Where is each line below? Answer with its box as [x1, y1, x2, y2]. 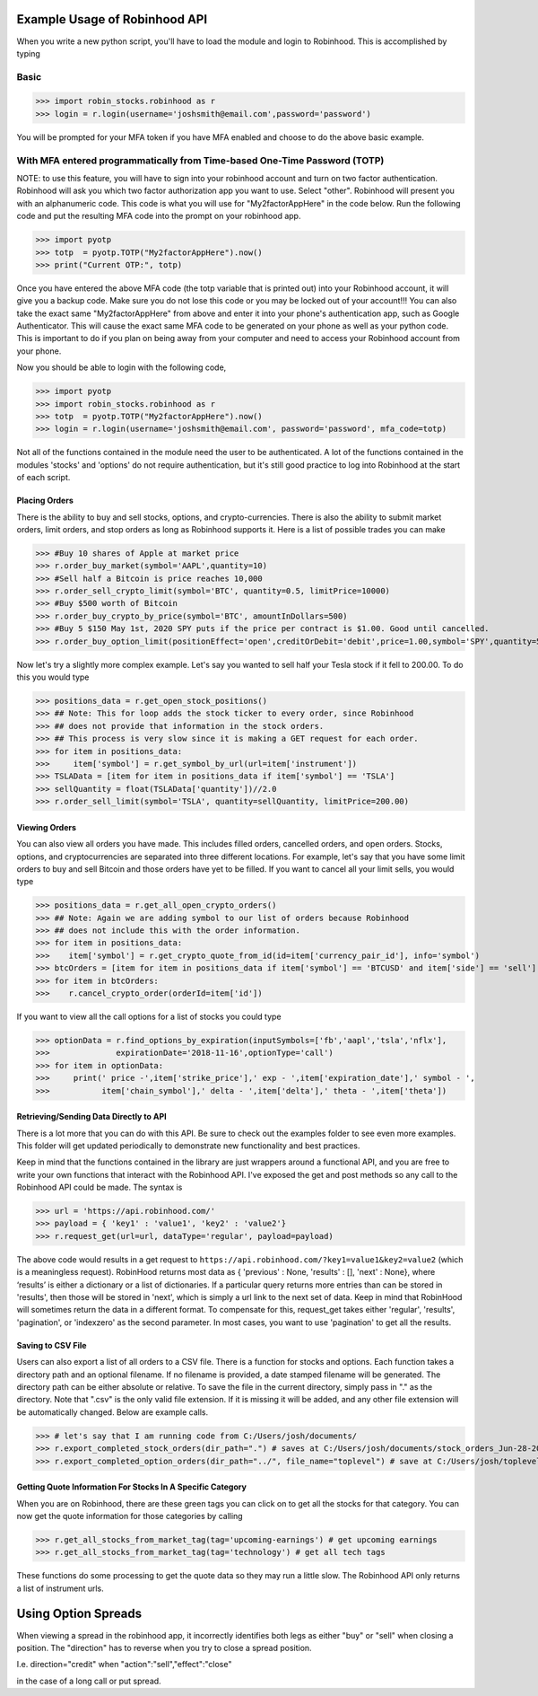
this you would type [16, 672, 90, 682]
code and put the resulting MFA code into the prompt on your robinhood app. [16, 211, 301, 222]
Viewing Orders [16, 822, 76, 832]
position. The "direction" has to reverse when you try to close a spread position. [16, 1642, 313, 1653]
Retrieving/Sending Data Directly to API [16, 1112, 167, 1122]
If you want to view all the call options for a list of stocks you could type [16, 1011, 282, 1022]
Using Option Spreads [16, 1606, 143, 1621]
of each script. [16, 472, 71, 483]
